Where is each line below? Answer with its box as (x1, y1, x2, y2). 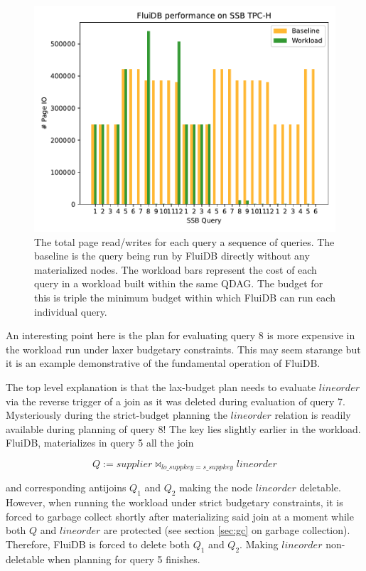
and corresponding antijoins (6, 480, 127, 495)
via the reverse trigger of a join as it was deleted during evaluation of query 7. (6, 393, 346, 408)
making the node (179, 480, 252, 495)
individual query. (34, 304, 107, 319)
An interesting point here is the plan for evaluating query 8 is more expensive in (6, 328, 355, 343)
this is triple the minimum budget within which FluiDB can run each (34, 289, 335, 304)
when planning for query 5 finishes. (48, 551, 200, 566)
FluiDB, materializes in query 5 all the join (6, 435, 194, 450)
